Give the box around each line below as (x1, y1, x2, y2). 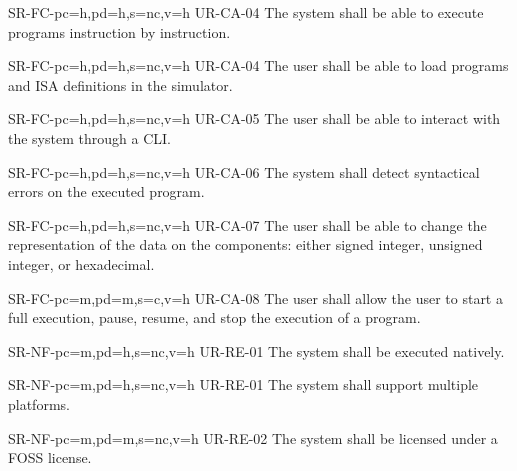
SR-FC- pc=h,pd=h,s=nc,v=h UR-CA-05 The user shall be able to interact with (8, 108, 501, 129)
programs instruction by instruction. (8, 21, 231, 42)
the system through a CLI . (8, 127, 171, 148)
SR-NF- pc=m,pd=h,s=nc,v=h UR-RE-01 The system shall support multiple (8, 374, 479, 395)
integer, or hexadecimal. (8, 253, 155, 274)
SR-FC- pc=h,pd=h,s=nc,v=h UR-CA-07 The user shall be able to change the (8, 214, 487, 235)
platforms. (8, 393, 70, 414)
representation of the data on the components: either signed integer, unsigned (8, 234, 483, 255)
